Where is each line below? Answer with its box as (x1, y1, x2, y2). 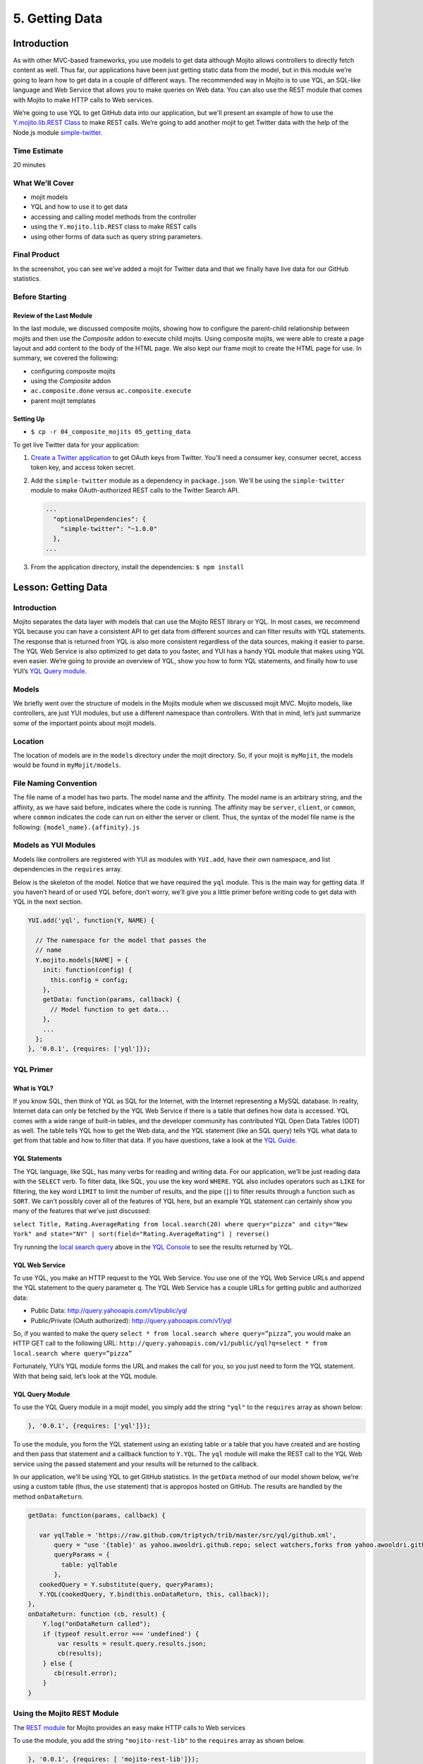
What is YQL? (13, 1084, 54, 1092)
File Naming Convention (13, 778, 97, 788)
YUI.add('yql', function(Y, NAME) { (27, 917, 155, 924)
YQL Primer (13, 1064, 54, 1074)
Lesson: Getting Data (13, 581, 108, 593)
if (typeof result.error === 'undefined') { (42, 1630, 200, 1638)
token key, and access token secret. (30, 463, 135, 472)
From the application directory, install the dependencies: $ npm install (30, 562, 245, 571)
